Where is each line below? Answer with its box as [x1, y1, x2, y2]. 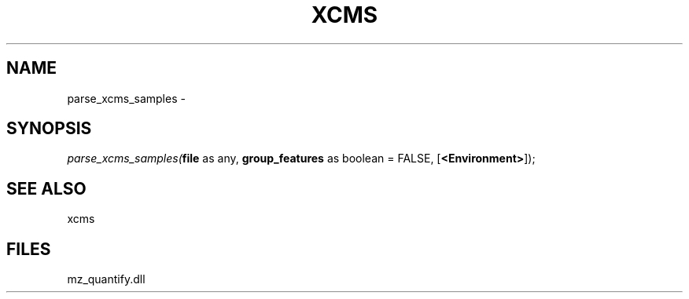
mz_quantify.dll [67, 272, 146, 286]
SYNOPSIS [6, 119, 92, 139]
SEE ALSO [6, 178, 87, 199]
